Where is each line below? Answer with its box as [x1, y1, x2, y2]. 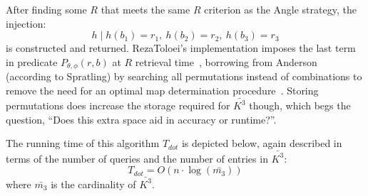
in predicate [6, 54, 58, 69]
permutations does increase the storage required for [6, 98, 230, 113]
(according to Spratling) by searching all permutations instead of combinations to [6, 69, 362, 84]
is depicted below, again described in [181, 136, 342, 151]
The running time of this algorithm [6, 136, 160, 151]
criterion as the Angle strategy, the [204, 2, 357, 16]
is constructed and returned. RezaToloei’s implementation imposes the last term [6, 40, 356, 55]
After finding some [6, 2, 87, 16]
